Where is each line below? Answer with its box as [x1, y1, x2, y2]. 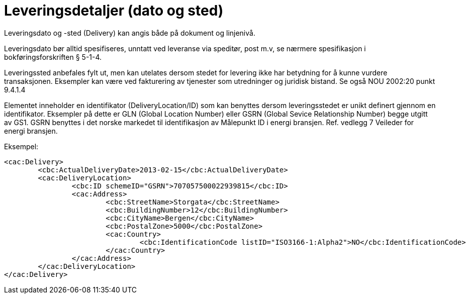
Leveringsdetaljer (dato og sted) [4, 2, 224, 19]
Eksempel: [4, 142, 39, 151]
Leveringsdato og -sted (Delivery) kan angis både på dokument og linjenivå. [4, 28, 255, 37]
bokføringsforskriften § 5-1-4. [4, 52, 102, 61]
